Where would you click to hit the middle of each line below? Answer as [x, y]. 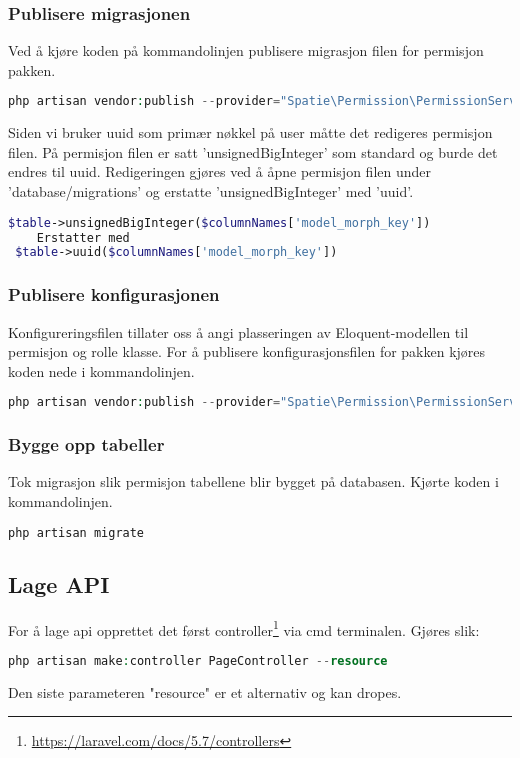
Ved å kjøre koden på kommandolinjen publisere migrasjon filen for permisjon [246, 50]
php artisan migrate [76, 532]
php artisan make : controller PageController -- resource [198, 660]
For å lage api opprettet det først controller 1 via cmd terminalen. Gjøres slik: [244, 628]
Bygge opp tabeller [86, 444]
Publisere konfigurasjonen [114, 294]
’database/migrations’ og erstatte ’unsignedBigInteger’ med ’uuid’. [211, 191]
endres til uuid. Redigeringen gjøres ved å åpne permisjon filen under [219, 171]
